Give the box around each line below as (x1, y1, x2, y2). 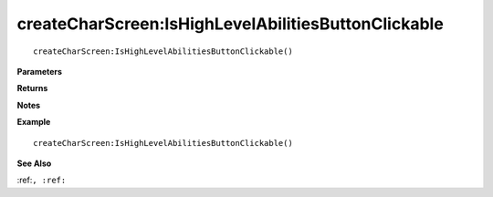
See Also (16, 158, 52, 169)
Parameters (16, 66, 63, 77)
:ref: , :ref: (16, 174, 67, 186)
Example (16, 117, 51, 128)
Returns (16, 83, 48, 94)
